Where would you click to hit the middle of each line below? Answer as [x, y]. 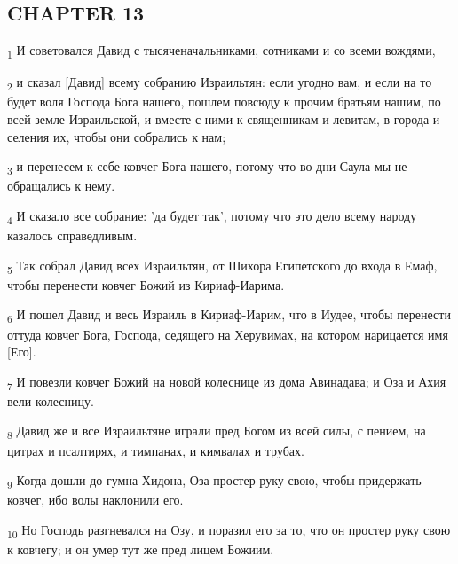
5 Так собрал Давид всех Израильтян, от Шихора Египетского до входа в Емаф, [222, 266]
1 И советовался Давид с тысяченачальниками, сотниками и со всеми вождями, [221, 51]
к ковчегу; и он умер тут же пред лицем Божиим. [141, 548]
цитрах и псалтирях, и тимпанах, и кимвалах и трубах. [156, 450]
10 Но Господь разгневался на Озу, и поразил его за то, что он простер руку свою [229, 530]
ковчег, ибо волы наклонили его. [95, 500]
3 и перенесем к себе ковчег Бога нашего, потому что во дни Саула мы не [207, 168]
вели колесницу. [51, 400]
